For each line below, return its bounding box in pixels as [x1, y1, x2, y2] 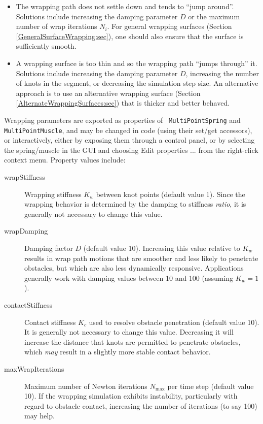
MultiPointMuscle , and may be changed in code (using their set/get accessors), [4, 124, 252, 135]
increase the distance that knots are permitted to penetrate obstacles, [24, 336, 241, 347]
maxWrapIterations [4, 363, 64, 374]
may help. [24, 410, 55, 421]
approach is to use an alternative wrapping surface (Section [16, 87, 201, 98]
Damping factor [24, 243, 73, 253]
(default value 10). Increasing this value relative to [83, 243, 240, 253]
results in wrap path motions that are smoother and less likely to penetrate [24, 252, 258, 263]
